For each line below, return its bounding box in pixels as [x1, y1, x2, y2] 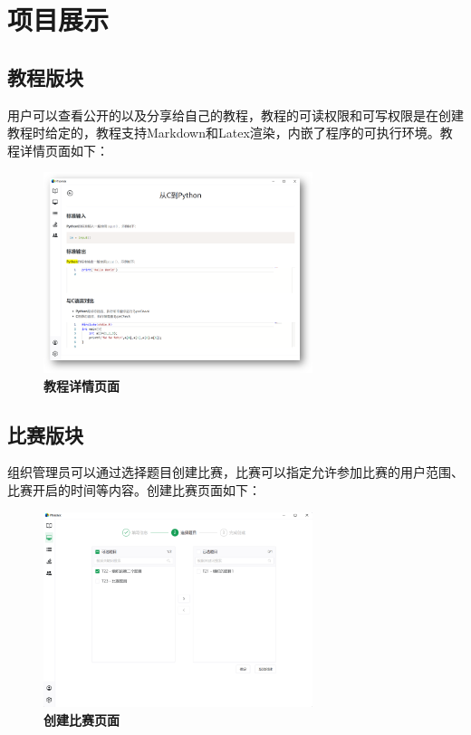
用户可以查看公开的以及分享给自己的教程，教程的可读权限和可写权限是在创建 [7, 105, 464, 124]
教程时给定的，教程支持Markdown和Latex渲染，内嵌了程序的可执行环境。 [7, 123, 440, 142]
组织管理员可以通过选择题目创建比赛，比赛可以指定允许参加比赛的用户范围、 [7, 463, 464, 482]
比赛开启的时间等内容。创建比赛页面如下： [7, 481, 261, 499]
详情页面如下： [19, 140, 109, 159]
